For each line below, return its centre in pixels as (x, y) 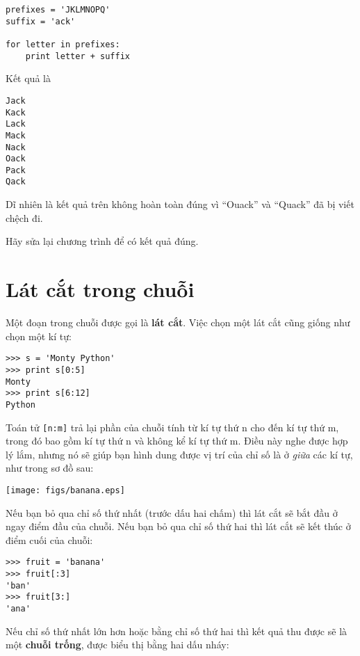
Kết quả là (28, 78)
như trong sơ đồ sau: (50, 468)
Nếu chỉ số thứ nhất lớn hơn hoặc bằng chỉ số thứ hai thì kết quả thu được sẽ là (177, 631)
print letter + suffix (77, 56)
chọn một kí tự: (39, 336)
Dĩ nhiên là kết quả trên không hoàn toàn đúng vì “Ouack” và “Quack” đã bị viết (180, 204)
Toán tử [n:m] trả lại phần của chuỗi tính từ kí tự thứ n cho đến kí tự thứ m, (172, 427)
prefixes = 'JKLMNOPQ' (58, 10)
